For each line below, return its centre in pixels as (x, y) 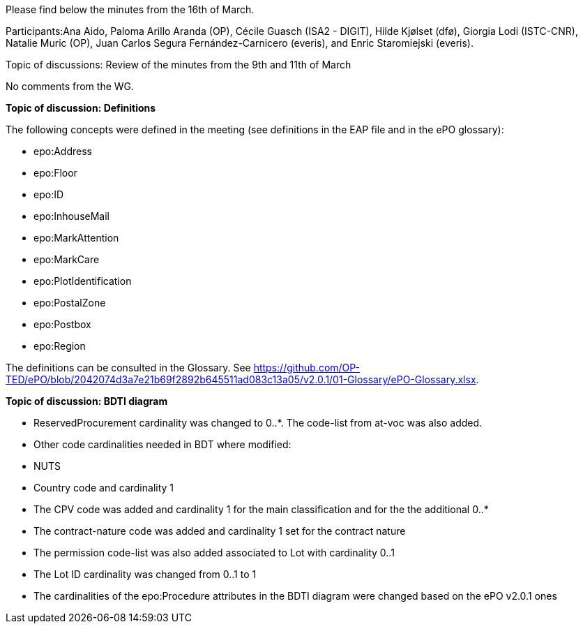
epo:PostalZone (70, 303)
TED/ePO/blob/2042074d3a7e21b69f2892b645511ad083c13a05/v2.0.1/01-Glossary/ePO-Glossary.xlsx (241, 379)
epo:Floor (55, 173)
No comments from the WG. (70, 86)
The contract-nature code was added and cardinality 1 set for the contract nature (220, 531)
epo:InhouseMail (71, 216)
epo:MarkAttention (76, 238)
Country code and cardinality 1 (104, 488)
